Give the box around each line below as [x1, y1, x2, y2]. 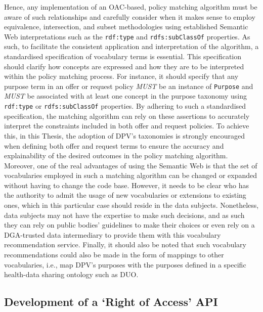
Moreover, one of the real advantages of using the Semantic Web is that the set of [4, 160, 257, 170]
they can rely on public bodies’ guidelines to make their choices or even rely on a [4, 219, 255, 230]
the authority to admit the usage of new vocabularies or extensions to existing [4, 190, 246, 200]
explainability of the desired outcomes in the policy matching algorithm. [4, 150, 228, 161]
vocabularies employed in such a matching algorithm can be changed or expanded [4, 170, 257, 181]
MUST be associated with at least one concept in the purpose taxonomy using [4, 91, 247, 101]
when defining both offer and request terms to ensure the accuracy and [4, 140, 224, 151]
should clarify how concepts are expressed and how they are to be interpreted [4, 61, 244, 71]
